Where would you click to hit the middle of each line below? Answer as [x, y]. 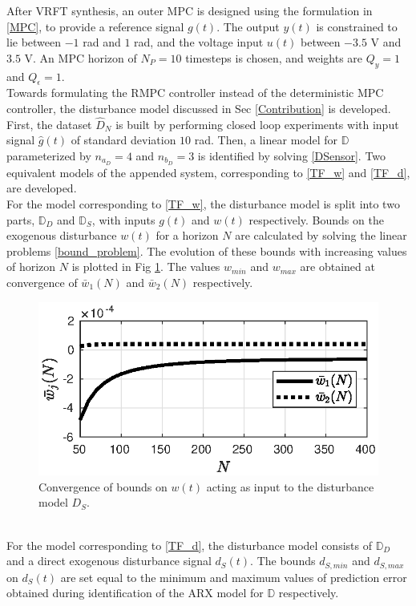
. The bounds [283, 561]
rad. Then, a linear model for [266, 140]
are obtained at [337, 267]
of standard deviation [123, 140]
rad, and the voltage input [199, 42]
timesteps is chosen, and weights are [274, 57]
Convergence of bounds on [103, 486]
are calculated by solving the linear [321, 235]
